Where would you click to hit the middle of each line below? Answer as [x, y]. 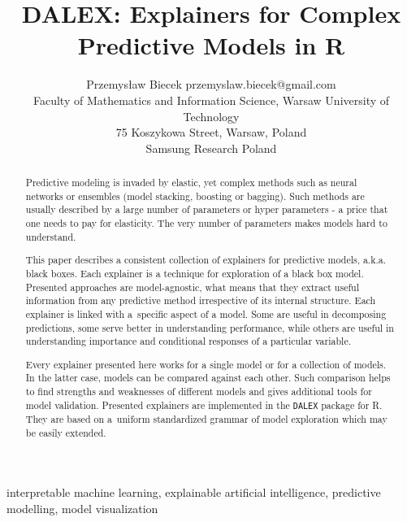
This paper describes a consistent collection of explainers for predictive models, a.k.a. [206, 260]
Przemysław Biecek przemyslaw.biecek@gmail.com [211, 84]
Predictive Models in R [211, 45]
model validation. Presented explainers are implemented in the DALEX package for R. [204, 405]
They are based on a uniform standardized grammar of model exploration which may [206, 418]
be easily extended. [66, 432]
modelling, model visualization [82, 508]
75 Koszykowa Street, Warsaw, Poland [211, 132]
